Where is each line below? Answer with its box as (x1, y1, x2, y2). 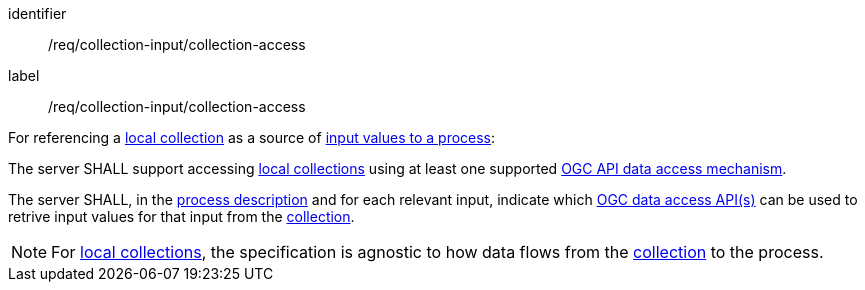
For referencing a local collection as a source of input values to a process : (8, 129, 496, 146)
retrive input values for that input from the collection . (8, 208, 355, 225)
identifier (8, 5, 67, 22)
